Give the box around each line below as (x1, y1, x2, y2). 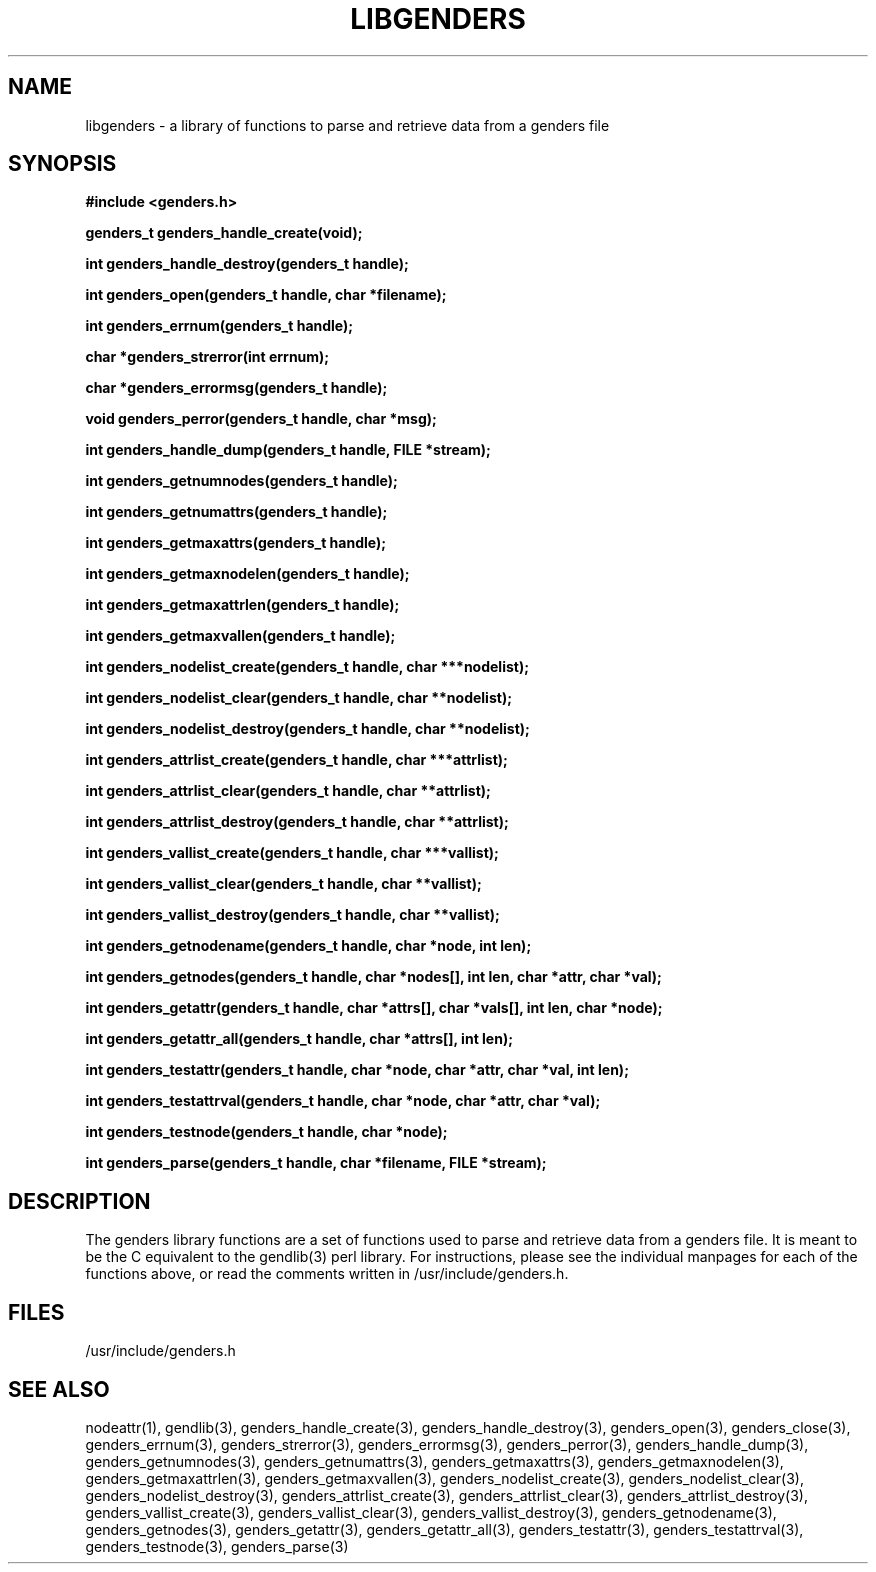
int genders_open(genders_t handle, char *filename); (85, 286, 447, 304)
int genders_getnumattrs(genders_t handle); (85, 503, 388, 521)
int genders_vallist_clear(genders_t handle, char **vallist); (85, 875, 482, 893)
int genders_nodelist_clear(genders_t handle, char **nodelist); (85, 689, 512, 707)
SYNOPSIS (8, 151, 117, 177)
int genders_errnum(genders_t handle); (85, 317, 354, 335)
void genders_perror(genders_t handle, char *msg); (85, 410, 437, 428)
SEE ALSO (8, 1376, 110, 1402)
